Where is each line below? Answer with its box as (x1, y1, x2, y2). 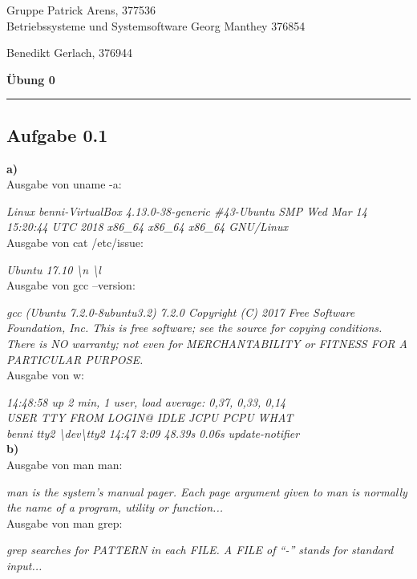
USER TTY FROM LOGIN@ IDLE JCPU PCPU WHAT (6, 409, 294, 426)
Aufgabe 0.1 (6, 122, 108, 147)
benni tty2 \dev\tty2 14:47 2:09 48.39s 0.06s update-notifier (6, 424, 300, 441)
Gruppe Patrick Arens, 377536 (6, 2, 156, 18)
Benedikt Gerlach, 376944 (6, 44, 133, 61)
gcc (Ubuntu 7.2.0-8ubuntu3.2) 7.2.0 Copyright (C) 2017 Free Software (6, 303, 355, 320)
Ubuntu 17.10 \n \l (6, 261, 101, 277)
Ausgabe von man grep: (6, 514, 123, 531)
